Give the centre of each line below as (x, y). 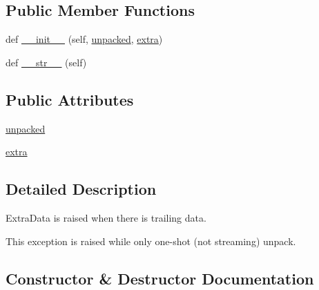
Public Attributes (70, 99)
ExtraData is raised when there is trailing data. (106, 217)
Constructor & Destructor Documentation (160, 278)
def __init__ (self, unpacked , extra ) (84, 39)
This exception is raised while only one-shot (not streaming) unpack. (151, 241)
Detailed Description (81, 189)
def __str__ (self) (46, 62)
